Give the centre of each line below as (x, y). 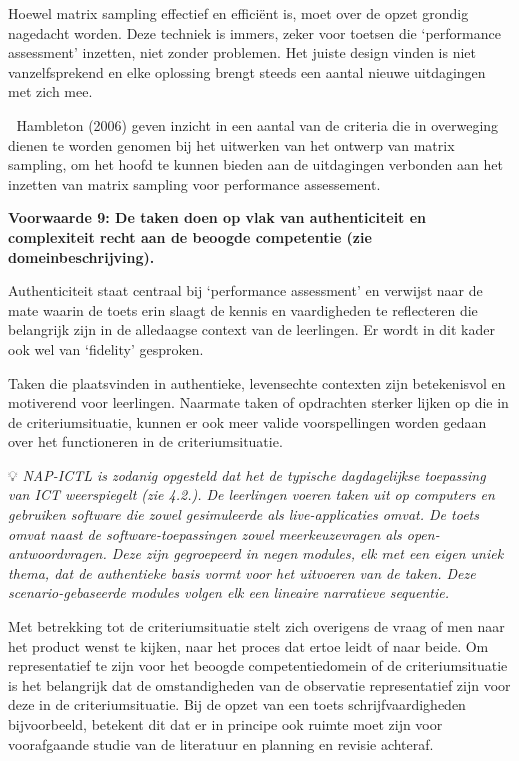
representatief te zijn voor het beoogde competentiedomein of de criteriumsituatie (258, 665)
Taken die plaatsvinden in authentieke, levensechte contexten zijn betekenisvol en (257, 382)
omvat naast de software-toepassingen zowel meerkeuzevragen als (205, 533)
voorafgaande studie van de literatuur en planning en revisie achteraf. (221, 743)
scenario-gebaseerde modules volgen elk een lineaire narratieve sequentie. (229, 592)
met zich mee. (50, 91)
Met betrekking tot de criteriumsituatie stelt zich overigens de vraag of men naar (256, 626)
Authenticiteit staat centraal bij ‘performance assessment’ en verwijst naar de (245, 290)
